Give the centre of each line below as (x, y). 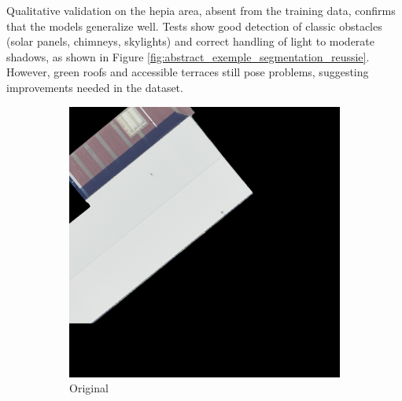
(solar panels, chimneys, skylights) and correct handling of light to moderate (191, 41)
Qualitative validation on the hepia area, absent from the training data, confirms (201, 10)
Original (89, 388)
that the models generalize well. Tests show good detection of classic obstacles (194, 26)
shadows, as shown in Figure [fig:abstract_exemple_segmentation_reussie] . (188, 56)
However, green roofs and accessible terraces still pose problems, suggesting (188, 72)
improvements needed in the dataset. (95, 87)
